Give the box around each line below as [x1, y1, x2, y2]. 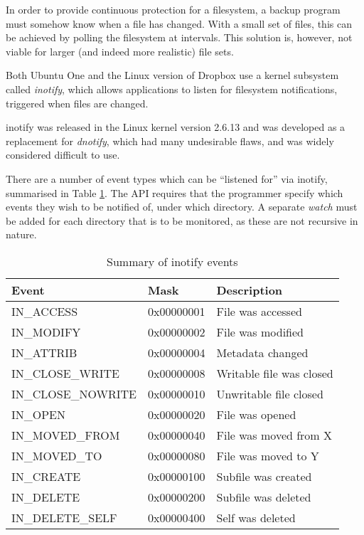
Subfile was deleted [216, 488, 311, 505]
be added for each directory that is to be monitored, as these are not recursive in [6, 213, 358, 228]
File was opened [216, 406, 296, 423]
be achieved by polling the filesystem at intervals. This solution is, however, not [6, 30, 353, 45]
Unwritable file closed [216, 385, 323, 402]
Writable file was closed [216, 364, 333, 381]
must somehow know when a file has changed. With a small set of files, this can [6, 16, 352, 31]
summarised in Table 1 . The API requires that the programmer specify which [6, 185, 343, 200]
